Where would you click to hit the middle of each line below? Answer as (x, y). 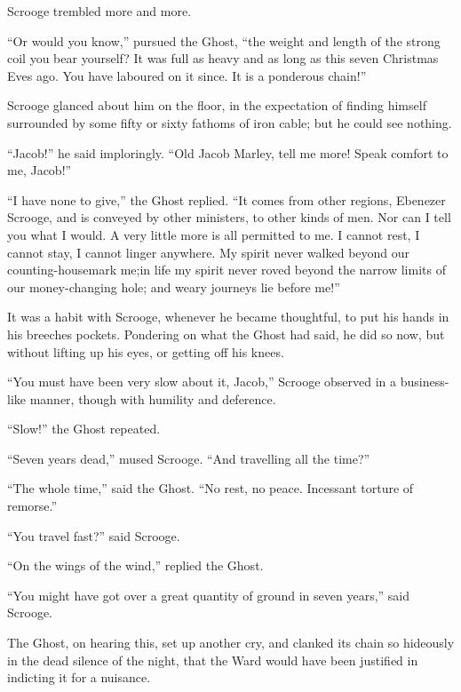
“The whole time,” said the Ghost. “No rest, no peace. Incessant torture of (211, 488)
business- (425, 382)
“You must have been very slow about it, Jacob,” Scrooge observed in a (202, 382)
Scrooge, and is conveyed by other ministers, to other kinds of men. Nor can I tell (229, 217)
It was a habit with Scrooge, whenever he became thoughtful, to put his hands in (228, 317)
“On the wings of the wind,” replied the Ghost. (135, 565)
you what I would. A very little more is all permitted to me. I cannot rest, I (214, 234)
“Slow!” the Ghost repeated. (84, 429)
